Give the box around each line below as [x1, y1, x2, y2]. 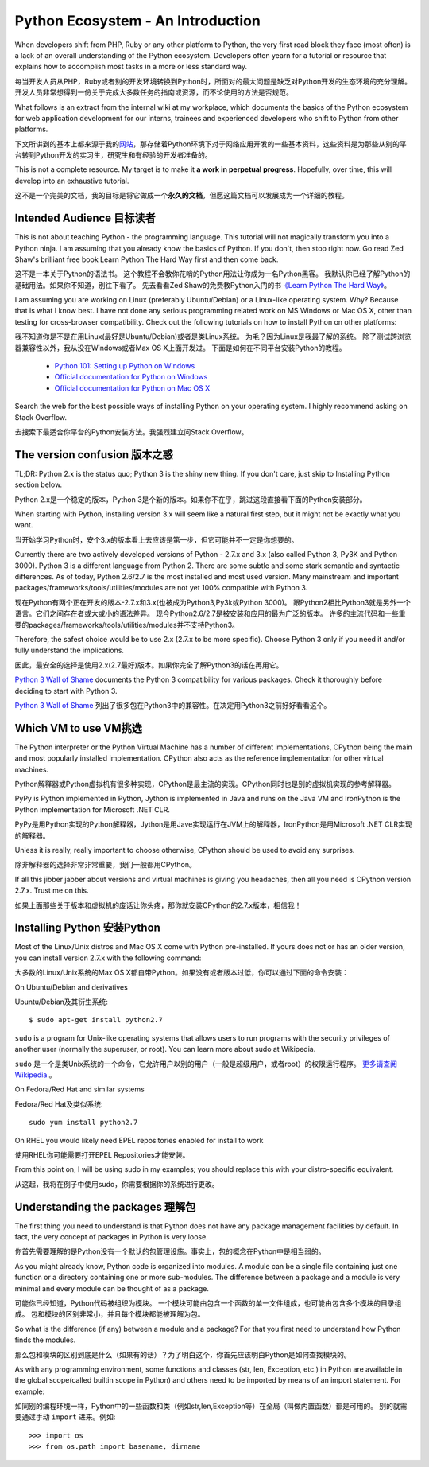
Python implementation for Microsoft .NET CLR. [14, 804, 171, 815]
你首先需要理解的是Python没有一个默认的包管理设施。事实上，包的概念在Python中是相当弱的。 [14, 1247, 326, 1256]
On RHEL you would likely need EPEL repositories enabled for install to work [14, 1135, 264, 1145]
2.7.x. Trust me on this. [14, 885, 89, 895]
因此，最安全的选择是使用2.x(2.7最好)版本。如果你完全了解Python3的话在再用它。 [14, 660, 284, 670]
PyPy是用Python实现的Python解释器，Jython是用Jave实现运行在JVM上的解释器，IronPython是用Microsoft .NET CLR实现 [14, 819, 412, 829]
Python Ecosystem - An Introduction [14, 12, 261, 29]
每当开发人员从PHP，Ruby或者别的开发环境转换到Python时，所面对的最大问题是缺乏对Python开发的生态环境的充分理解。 [14, 76, 412, 86]
